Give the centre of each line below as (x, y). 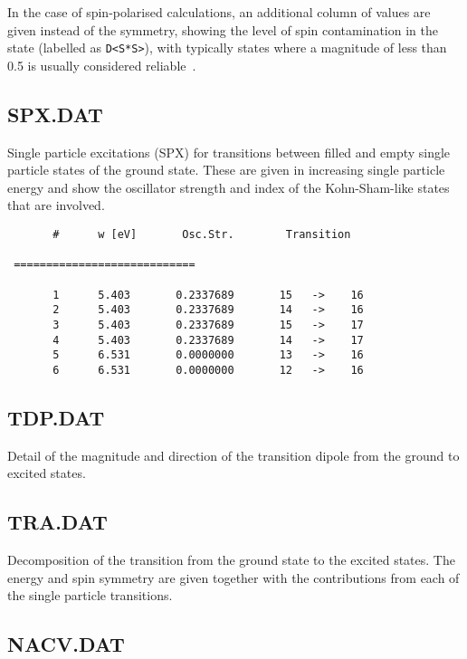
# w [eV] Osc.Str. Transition (202, 235)
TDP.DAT (56, 417)
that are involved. (56, 205)
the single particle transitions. (90, 595)
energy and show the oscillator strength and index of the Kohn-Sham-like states (229, 187)
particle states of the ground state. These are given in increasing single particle (226, 170)
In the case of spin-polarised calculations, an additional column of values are (219, 12)
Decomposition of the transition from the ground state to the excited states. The (231, 560)
